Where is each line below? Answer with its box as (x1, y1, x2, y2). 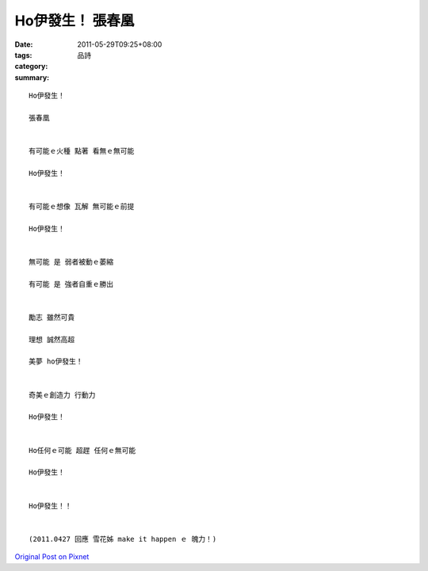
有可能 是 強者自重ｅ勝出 (29, 280, 114, 288)
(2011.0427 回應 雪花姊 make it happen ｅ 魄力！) (29, 535, 217, 543)
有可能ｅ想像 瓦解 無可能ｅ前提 (29, 202, 135, 211)
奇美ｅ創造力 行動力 (29, 390, 96, 399)
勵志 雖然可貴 (29, 313, 75, 322)
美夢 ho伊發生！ (29, 357, 83, 366)
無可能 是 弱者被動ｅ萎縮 (29, 257, 114, 266)
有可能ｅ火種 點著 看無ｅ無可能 (29, 147, 135, 156)
